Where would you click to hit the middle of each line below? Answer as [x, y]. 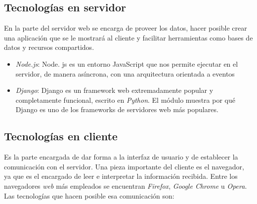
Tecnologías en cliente [61, 136]
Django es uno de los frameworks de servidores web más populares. [117, 109]
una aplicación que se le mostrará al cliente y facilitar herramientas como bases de [128, 37]
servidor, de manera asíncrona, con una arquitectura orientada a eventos [125, 73]
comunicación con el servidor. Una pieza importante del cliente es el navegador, [124, 166]
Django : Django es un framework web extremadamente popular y [114, 90]
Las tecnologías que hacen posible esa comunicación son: [89, 195]
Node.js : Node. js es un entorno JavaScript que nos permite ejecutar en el [127, 63]
